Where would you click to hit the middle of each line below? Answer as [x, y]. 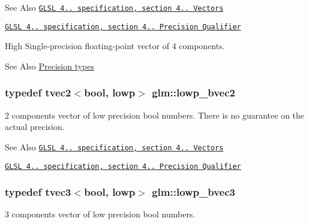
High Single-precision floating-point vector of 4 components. [115, 46]
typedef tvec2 [38, 93]
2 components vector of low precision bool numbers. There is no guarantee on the [155, 115]
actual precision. [35, 127]
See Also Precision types [50, 66]
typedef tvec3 [38, 192]
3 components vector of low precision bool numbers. [100, 214]
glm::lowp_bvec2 [193, 93]
